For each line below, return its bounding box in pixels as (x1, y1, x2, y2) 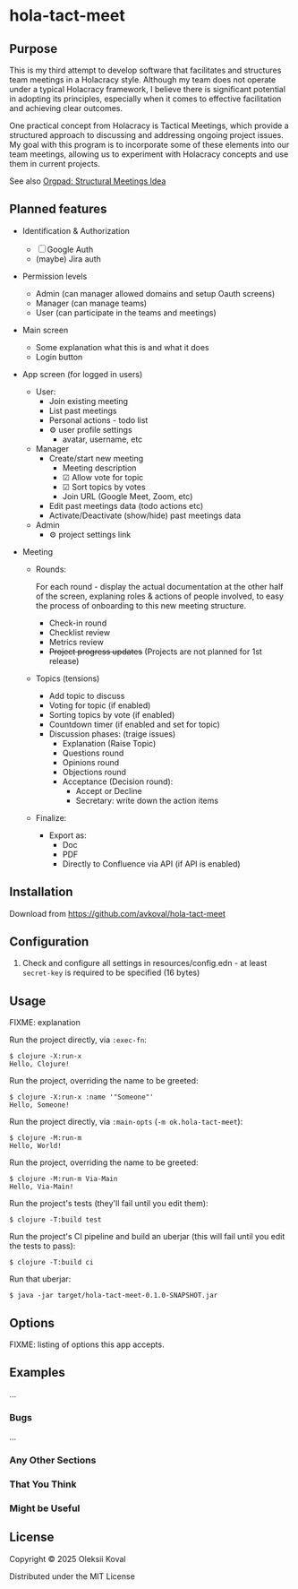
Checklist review (48, 626, 110, 637)
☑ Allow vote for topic (62, 471, 144, 482)
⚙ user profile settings (48, 424, 132, 435)
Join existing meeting (48, 395, 128, 406)
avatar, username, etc (62, 434, 143, 445)
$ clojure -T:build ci (9, 1258, 94, 1267)
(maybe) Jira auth (35, 253, 101, 264)
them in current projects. (9, 159, 100, 168)
